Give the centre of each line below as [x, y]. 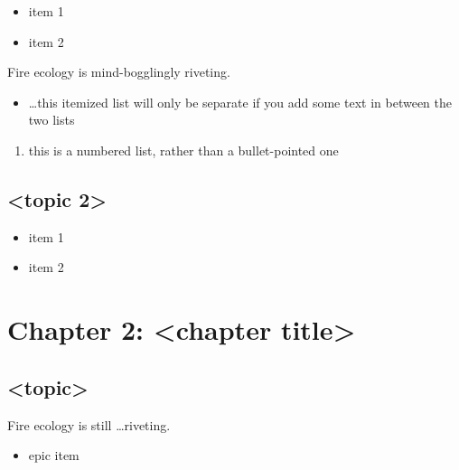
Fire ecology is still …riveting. [89, 424]
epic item [54, 455]
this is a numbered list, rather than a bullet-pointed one [183, 150]
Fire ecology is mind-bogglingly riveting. [119, 72]
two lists [52, 120]
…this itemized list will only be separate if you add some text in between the [240, 102]
